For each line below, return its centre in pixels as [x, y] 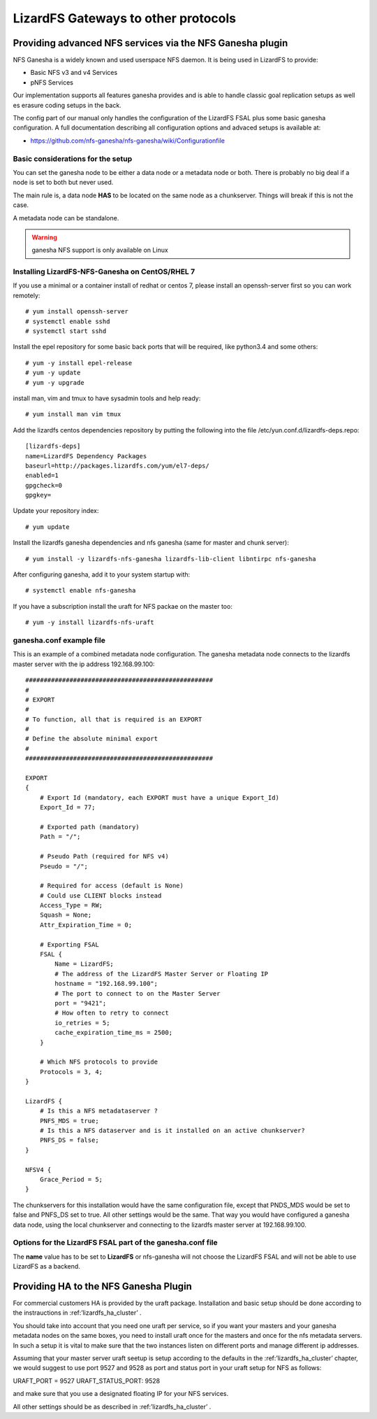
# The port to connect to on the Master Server [138, 993]
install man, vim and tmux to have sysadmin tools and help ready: [107, 398]
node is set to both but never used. [63, 183]
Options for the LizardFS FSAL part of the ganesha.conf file [115, 1243]
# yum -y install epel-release [79, 363]
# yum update [47, 527]
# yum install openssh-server [77, 312]
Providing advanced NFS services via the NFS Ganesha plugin [150, 43]
